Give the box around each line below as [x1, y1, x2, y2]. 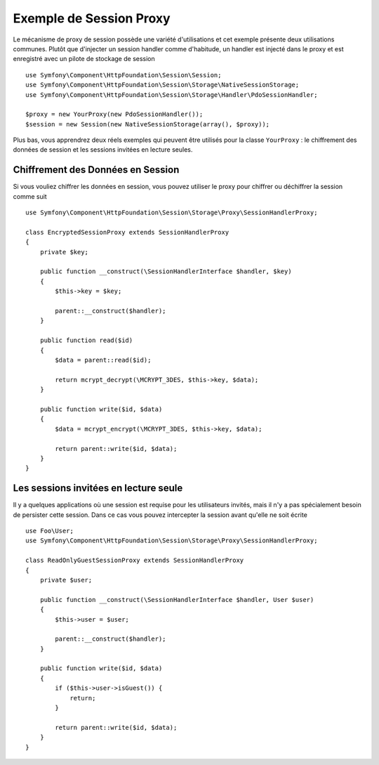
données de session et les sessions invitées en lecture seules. [13, 145, 193, 154]
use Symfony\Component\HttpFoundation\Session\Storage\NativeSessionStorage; [25, 81, 300, 89]
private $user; [39, 576, 93, 584]
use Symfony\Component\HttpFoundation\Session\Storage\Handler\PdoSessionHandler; [25, 91, 318, 98]
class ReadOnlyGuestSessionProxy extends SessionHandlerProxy [25, 556, 244, 565]
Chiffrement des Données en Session [13, 164, 180, 176]
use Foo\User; [25, 527, 74, 535]
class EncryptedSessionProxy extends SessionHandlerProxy [25, 228, 230, 236]
